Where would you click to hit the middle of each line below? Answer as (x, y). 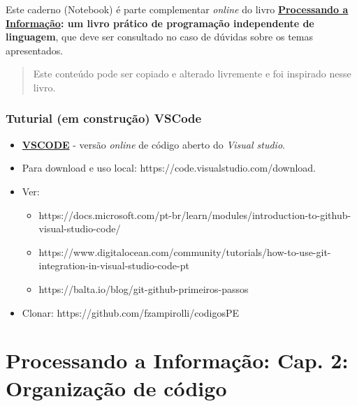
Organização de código (116, 388)
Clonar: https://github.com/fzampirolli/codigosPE (131, 312)
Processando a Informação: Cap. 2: (177, 360)
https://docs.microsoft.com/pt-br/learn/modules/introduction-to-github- (195, 215)
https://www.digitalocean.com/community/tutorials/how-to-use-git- (185, 251)
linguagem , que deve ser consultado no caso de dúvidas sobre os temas (159, 37)
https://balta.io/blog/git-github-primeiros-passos (144, 288)
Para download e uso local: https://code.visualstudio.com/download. (169, 168)
